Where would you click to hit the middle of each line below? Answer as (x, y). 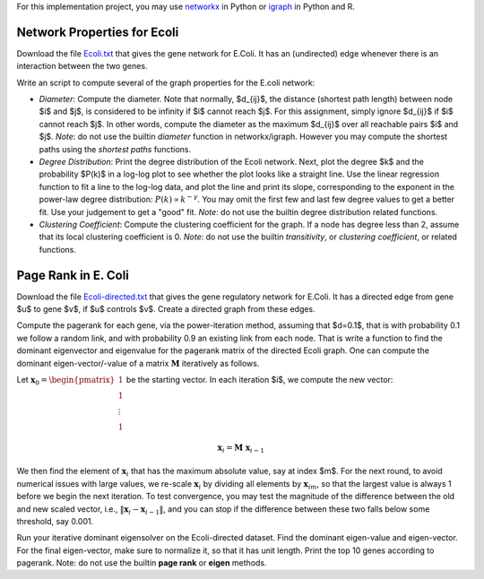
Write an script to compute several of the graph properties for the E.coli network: (166, 82)
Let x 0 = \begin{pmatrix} (66, 381)
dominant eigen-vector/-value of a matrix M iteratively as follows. (138, 363)
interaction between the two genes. (82, 66)
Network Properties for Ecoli (98, 32)
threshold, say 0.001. (55, 521)
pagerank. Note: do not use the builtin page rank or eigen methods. (142, 563)
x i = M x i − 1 (241, 448)
